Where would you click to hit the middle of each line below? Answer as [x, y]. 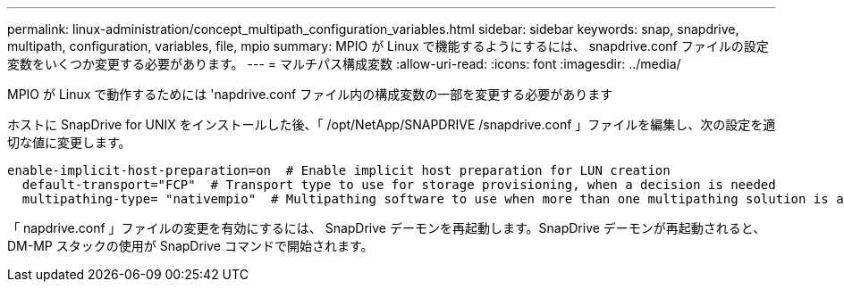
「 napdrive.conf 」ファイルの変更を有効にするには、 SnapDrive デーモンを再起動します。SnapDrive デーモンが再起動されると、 [387, 228]
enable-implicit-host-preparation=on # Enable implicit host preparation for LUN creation [339, 170]
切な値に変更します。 [69, 142]
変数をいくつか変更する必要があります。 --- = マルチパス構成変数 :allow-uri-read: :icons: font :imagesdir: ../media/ [344, 64]
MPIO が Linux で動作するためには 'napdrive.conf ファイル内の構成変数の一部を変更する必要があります [310, 94]
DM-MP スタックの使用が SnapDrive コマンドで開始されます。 [190, 246]
